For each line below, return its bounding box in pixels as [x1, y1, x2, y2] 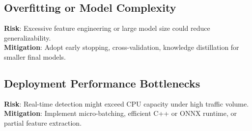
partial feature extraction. [4, 117, 82, 128]
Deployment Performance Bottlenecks [4, 75, 200, 90]
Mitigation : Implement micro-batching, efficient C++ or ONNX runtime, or [4, 108, 237, 118]
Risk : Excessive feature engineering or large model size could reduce [4, 23, 210, 33]
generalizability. [4, 32, 51, 43]
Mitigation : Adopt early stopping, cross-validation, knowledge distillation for [4, 42, 239, 52]
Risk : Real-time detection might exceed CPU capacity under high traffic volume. [4, 98, 249, 109]
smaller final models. [4, 51, 66, 62]
